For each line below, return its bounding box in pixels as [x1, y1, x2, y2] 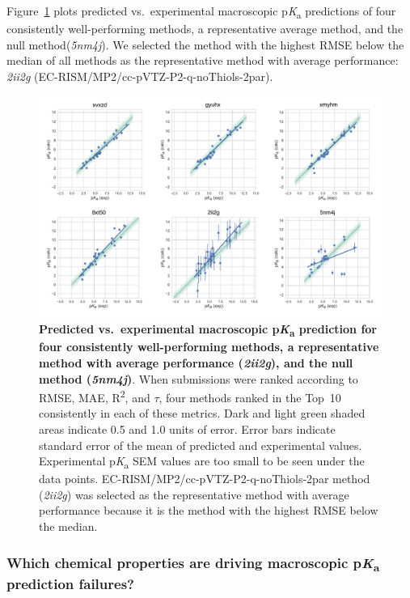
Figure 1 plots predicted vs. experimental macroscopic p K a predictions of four [6, 2, 396, 21]
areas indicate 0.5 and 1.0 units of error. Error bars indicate [39, 420, 336, 437]
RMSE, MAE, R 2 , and [39, 387, 150, 405]
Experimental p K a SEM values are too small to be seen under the [39, 452, 365, 471]
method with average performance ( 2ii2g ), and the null [39, 354, 353, 371]
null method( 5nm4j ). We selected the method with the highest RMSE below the [6, 36, 404, 53]
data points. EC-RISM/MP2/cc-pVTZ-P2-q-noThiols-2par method [39, 470, 370, 487]
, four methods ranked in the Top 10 [159, 388, 341, 405]
